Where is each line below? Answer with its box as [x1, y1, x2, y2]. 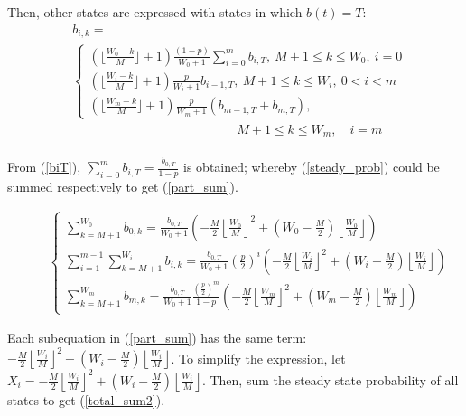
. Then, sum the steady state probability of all [201, 370, 459, 389]
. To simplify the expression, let [171, 348, 346, 367]
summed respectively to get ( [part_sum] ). [7, 177, 238, 195]
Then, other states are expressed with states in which [7, 3, 303, 21]
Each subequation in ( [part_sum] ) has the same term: [7, 328, 307, 347]
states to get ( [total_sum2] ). [7, 390, 165, 409]
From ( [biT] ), [7, 157, 81, 176]
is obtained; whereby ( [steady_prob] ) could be [183, 157, 440, 176]
